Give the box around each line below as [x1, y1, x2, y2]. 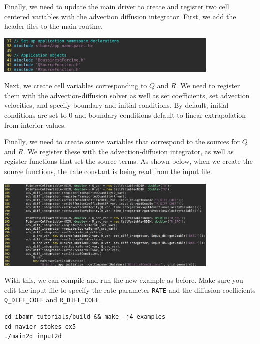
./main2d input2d [4, 333, 62, 340]
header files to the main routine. [4, 21, 103, 31]
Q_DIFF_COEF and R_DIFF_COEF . [4, 294, 101, 305]
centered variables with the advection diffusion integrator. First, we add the [4, 11, 236, 21]
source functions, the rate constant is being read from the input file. [4, 166, 212, 177]
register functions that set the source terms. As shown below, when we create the [4, 156, 253, 166]
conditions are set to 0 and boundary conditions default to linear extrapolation [4, 110, 246, 120]
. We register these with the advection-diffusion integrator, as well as [23, 146, 234, 156]
